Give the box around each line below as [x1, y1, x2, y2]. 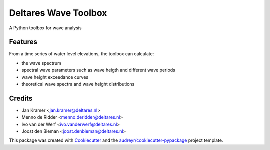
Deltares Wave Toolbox [9, 7, 107, 18]
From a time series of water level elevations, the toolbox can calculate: [9, 51, 154, 57]
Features [9, 38, 37, 46]
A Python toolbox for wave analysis [9, 25, 82, 31]
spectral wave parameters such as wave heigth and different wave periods [21, 67, 176, 73]
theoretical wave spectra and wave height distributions [21, 81, 135, 87]
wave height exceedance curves [21, 74, 89, 80]
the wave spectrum [21, 60, 62, 66]
